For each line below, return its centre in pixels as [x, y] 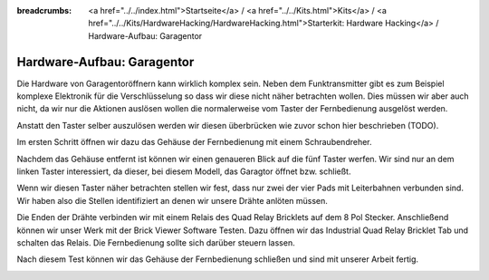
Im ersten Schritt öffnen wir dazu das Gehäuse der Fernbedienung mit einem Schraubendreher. [194, 142]
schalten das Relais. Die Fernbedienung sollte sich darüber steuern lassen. [156, 242]
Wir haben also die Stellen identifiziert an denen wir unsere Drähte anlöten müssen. [172, 200]
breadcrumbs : [44, 10]
